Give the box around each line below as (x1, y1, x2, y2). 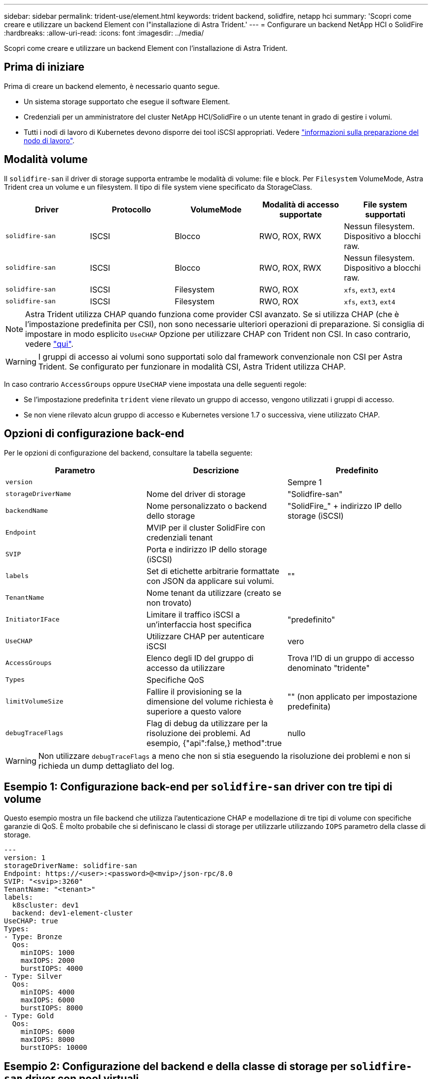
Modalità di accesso (262, 199, 339, 209)
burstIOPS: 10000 (20, 1043, 87, 1052)
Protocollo (111, 204, 151, 214)
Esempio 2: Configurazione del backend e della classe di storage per (4, 1060, 348, 1073)
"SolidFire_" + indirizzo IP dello (287, 500, 402, 511)
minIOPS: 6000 (20, 1028, 75, 1036)
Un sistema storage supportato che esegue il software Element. (24, 97, 230, 106)
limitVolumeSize (5, 698, 64, 705)
